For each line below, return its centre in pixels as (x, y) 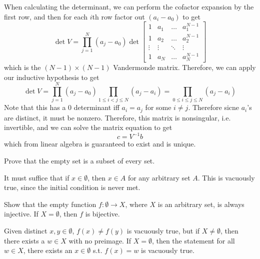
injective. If (21, 214)
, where (136, 204)
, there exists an (48, 250)
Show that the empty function (50, 204)
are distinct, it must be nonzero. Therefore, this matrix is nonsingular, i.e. (117, 117)
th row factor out (118, 16)
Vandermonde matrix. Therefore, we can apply (184, 67)
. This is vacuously (226, 177)
